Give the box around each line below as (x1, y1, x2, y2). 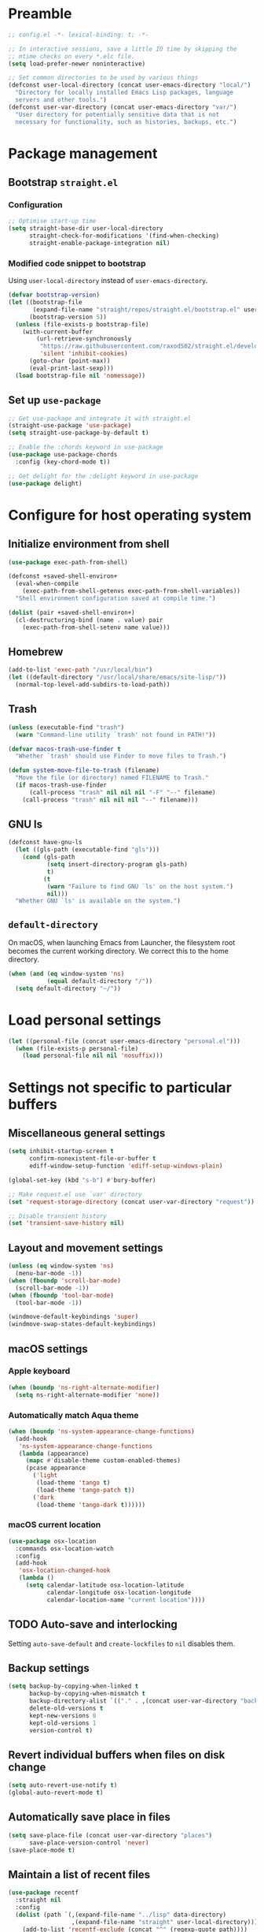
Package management (8, 144, 158, 162)
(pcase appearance (25, 1464, 86, 1472)
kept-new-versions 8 (28, 1711, 97, 1719)
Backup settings (8, 1661, 90, 1675)
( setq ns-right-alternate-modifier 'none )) (15, 1390, 159, 1399)
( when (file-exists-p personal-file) (15, 1044, 139, 1052)
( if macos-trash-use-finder (15, 781, 108, 789)
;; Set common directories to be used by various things (8, 74, 199, 82)
